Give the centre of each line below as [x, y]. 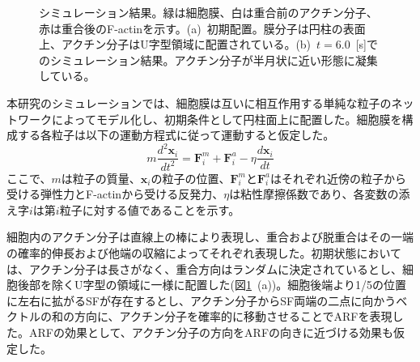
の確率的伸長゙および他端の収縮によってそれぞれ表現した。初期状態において [204, 253]
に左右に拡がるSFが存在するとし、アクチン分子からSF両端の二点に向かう [202, 300]
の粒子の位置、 [191, 178]
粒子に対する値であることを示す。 [150, 209]
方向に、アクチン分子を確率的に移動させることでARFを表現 [233, 316]
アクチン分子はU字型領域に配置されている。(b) [186, 44]
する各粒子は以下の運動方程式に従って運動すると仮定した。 [176, 135]
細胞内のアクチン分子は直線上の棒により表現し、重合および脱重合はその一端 [210, 237]
